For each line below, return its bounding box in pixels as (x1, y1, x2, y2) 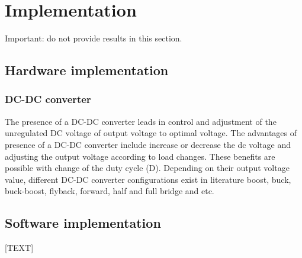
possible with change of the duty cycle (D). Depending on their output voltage (5, 162, 290, 174)
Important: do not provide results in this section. (5, 32, 182, 44)
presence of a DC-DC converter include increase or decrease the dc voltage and (5, 138, 291, 150)
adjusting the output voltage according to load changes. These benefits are (5, 150, 275, 162)
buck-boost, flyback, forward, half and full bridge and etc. (5, 185, 214, 197)
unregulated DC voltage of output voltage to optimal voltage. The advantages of (5, 127, 297, 139)
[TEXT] (5, 241, 34, 254)
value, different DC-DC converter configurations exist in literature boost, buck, (5, 173, 291, 185)
